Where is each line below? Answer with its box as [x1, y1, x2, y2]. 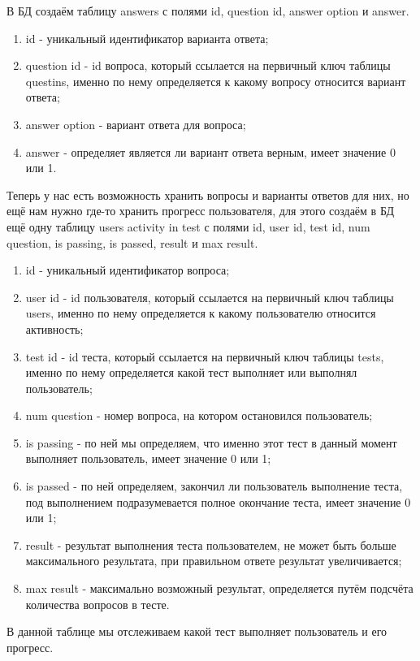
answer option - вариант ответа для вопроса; [25, 115, 246, 132]
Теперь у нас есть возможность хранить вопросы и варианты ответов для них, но [6, 186, 409, 203]
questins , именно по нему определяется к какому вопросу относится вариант [25, 72, 406, 89]
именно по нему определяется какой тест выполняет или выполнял [25, 364, 357, 381]
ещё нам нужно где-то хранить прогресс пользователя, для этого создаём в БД [6, 202, 394, 219]
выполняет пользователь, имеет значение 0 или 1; [25, 450, 271, 467]
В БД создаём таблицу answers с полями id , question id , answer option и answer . [6, 2, 409, 19]
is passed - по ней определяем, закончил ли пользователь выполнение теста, [25, 477, 403, 495]
